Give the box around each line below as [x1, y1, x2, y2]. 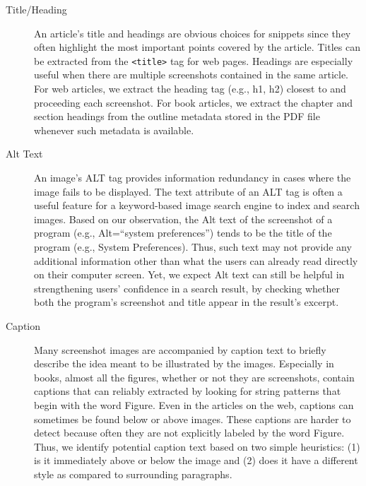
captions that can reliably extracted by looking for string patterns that [34, 384, 341, 398]
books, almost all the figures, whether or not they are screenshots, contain [34, 369, 355, 384]
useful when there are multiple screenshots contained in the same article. [34, 67, 349, 82]
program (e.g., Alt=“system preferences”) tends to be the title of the [34, 225, 332, 240]
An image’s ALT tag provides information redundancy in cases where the [34, 170, 351, 184]
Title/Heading [6, 2, 67, 16]
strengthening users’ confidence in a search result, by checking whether [34, 280, 341, 295]
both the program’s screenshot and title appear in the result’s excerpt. [34, 295, 339, 309]
